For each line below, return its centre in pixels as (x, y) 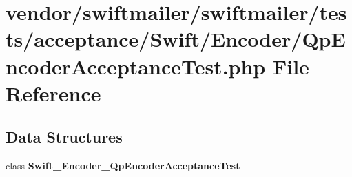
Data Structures (64, 137)
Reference (53, 93)
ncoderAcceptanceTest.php (136, 66)
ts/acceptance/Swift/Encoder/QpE (176, 39)
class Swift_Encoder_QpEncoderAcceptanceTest (123, 166)
